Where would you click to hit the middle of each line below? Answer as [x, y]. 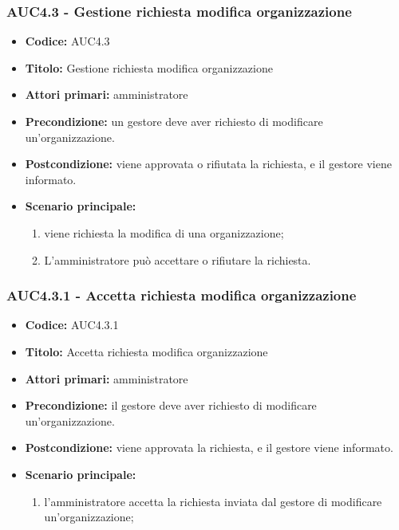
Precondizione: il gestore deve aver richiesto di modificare [171, 405]
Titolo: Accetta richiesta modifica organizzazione [146, 351]
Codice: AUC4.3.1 [72, 325]
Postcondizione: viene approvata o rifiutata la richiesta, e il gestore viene [208, 164]
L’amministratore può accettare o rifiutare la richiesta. [178, 259]
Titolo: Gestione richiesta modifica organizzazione [149, 67]
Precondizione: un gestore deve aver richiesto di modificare [174, 121]
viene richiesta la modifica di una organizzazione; [164, 232]
